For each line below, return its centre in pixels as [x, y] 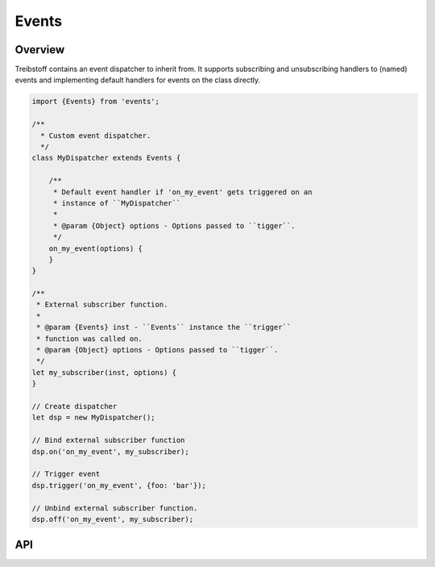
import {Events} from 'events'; [96, 102]
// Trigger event [66, 474]
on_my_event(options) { [95, 248]
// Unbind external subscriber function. [115, 508]
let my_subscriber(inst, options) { [104, 372]
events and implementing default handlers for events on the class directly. [138, 80]
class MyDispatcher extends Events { [106, 158]
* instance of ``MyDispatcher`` [117, 203]
